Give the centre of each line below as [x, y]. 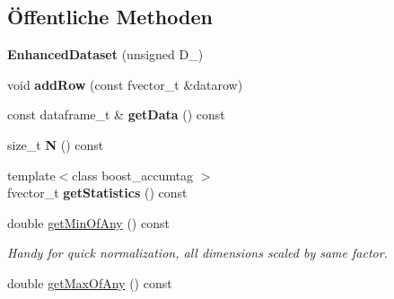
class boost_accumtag [133, 175]
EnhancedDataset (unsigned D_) [105, 54]
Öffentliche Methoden [110, 17]
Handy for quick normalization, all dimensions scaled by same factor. [197, 253]
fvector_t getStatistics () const [97, 193]
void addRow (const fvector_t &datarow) [125, 84]
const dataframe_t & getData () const [116, 114]
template [31, 175]
